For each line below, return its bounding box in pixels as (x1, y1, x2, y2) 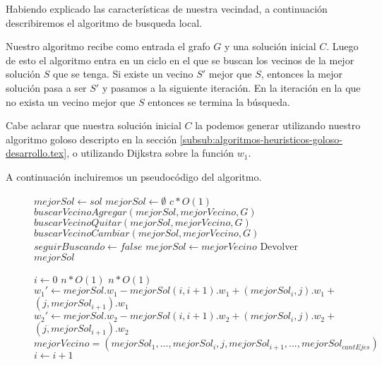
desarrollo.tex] (6, 145, 67, 160)
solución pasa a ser (6, 80, 87, 95)
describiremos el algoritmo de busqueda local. (6, 15, 203, 30)
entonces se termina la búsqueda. (148, 94, 290, 109)
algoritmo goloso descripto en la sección (6, 131, 177, 146)
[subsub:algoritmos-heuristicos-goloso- (179, 131, 342, 146)
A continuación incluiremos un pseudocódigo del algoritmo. (6, 169, 262, 184)
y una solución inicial (224, 39, 316, 54)
